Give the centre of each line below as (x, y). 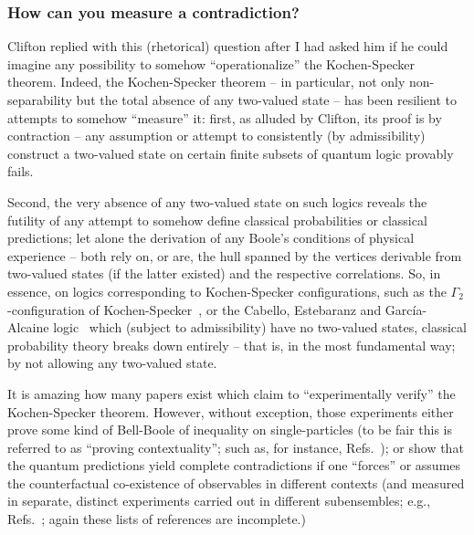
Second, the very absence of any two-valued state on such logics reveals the (217, 201)
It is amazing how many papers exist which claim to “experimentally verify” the (232, 393)
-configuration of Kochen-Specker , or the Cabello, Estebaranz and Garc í (212, 309)
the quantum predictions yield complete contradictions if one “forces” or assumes (234, 465)
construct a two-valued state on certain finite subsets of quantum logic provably (231, 153)
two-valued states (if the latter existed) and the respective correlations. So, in (224, 273)
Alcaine (28, 327)
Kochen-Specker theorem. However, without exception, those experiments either (231, 411)
